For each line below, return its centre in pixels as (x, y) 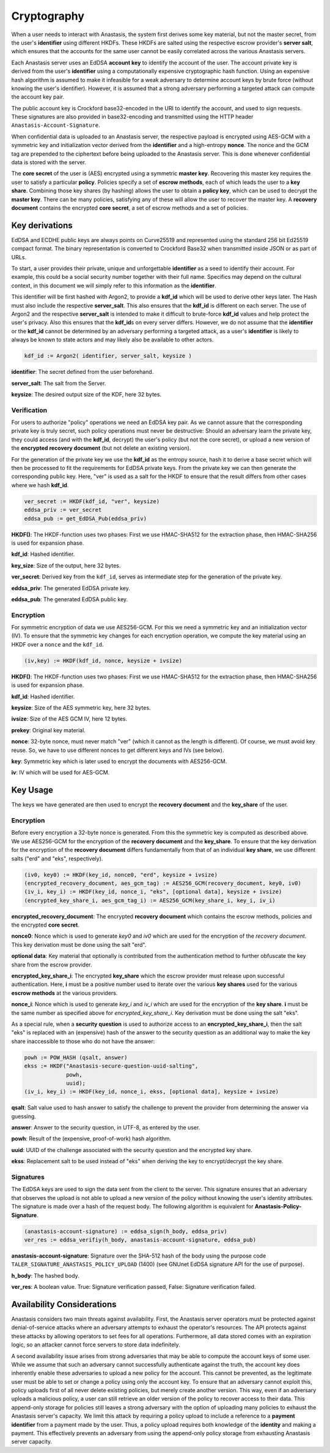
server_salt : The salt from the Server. (59, 383)
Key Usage (32, 790)
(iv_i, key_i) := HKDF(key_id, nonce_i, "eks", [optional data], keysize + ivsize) (153, 892)
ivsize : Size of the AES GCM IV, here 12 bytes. (69, 719)
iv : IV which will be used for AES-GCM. (61, 773)
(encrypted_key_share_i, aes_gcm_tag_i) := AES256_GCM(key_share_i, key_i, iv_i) (150, 900)
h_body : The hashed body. (45, 1275)
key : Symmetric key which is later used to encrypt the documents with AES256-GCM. (119, 761)
